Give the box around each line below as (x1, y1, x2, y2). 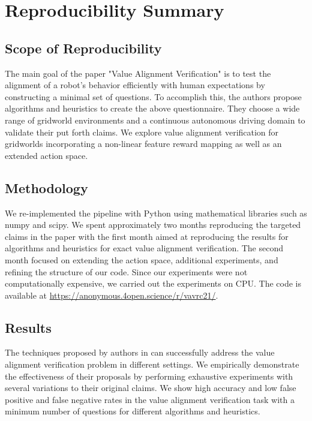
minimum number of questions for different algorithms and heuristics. (5, 405, 260, 417)
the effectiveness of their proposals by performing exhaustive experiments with (5, 369, 293, 382)
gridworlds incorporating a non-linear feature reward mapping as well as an (5, 137, 282, 150)
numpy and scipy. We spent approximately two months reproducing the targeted (5, 218, 301, 231)
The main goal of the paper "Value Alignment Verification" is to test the (5, 67, 271, 79)
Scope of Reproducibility (5, 38, 162, 57)
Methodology (5, 178, 88, 197)
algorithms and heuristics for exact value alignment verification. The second (5, 242, 284, 254)
